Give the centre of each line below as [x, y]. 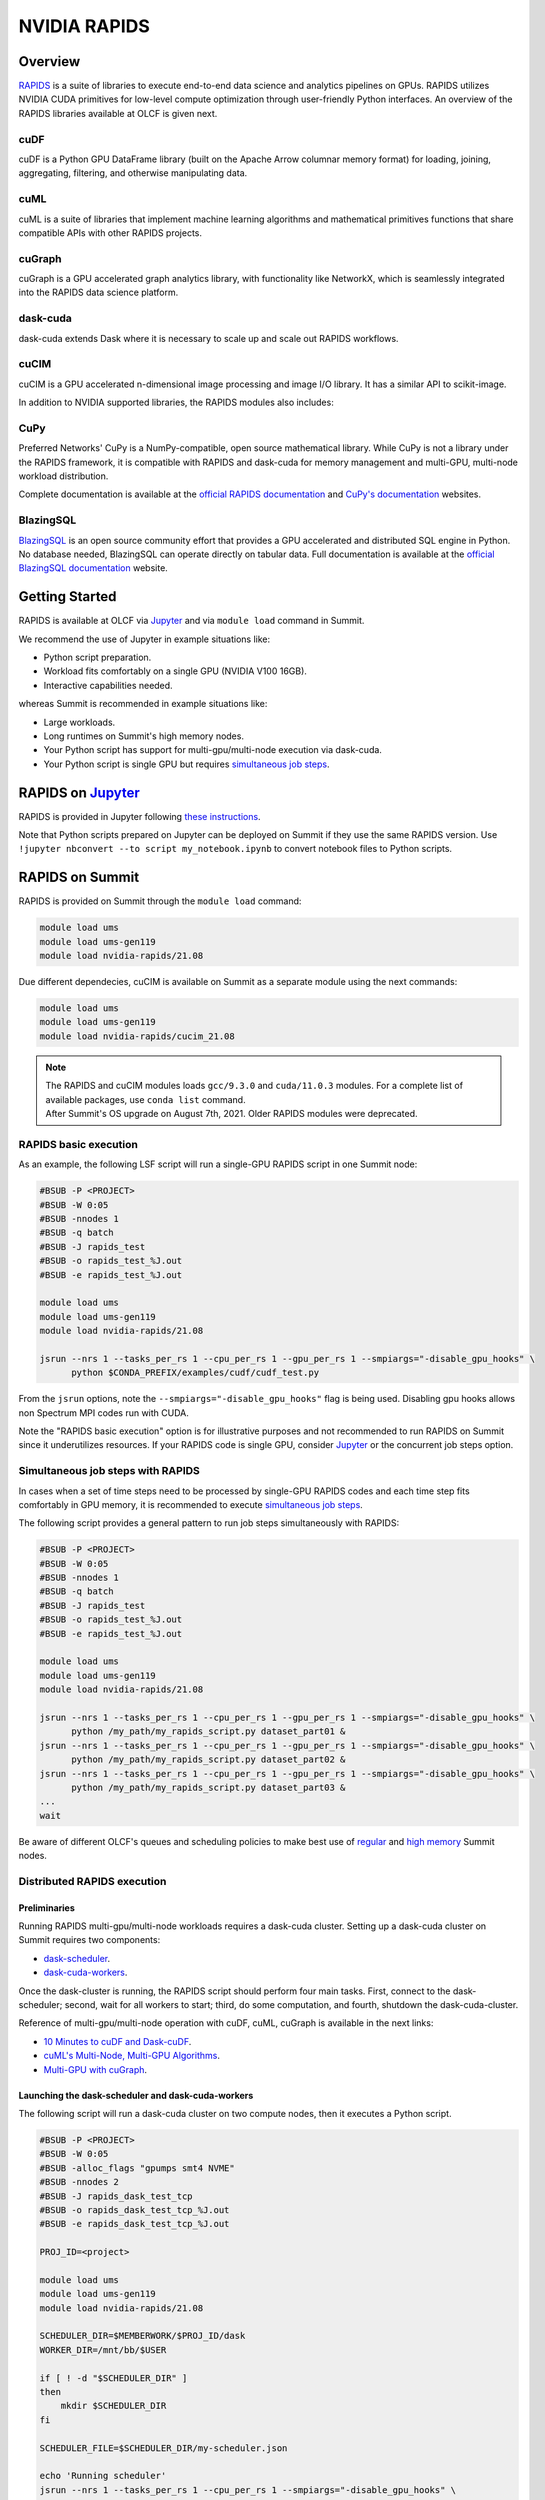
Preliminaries [46, 1907]
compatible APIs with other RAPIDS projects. [110, 232]
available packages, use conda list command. [145, 1099]
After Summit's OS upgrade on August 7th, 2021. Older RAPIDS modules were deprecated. [231, 1114]
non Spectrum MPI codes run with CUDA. [104, 1412]
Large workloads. [79, 722]
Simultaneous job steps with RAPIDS [109, 1471]
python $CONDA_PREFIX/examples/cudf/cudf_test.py [195, 1373]
